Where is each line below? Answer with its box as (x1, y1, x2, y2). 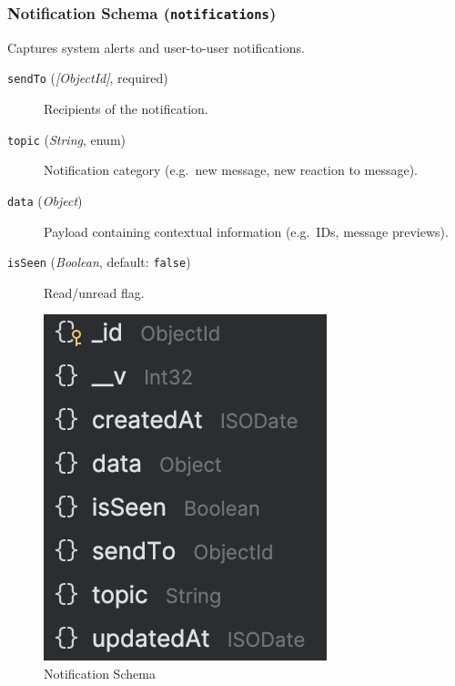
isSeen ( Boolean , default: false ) (7, 252, 191, 271)
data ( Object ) (7, 190, 83, 210)
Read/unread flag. (44, 282, 145, 302)
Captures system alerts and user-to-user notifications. (7, 37, 305, 56)
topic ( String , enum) (7, 129, 126, 148)
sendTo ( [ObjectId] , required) (7, 68, 168, 87)
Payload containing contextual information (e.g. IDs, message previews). (44, 221, 449, 241)
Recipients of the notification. (44, 99, 208, 118)
